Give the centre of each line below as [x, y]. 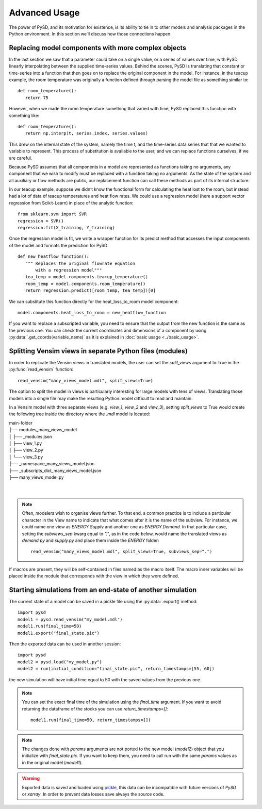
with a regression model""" [69, 270]
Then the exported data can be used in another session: [65, 644]
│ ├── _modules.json [31, 437]
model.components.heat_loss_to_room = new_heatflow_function [92, 312]
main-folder [21, 423]
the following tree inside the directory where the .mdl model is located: [80, 414]
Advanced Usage [44, 13]
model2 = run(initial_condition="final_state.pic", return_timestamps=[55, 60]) [116, 669]
